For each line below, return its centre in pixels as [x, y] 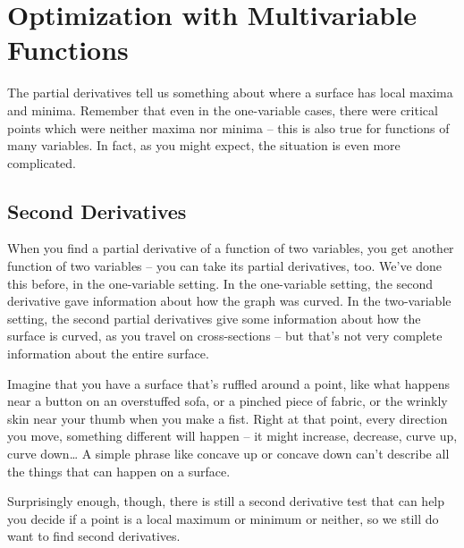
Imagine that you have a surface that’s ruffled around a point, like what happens [229, 383]
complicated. [42, 162]
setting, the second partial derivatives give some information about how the [214, 318]
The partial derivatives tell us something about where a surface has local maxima [230, 93]
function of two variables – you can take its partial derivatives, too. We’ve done [225, 266]
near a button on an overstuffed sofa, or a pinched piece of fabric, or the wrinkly [228, 401]
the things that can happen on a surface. [119, 471]
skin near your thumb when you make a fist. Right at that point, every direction [228, 418]
